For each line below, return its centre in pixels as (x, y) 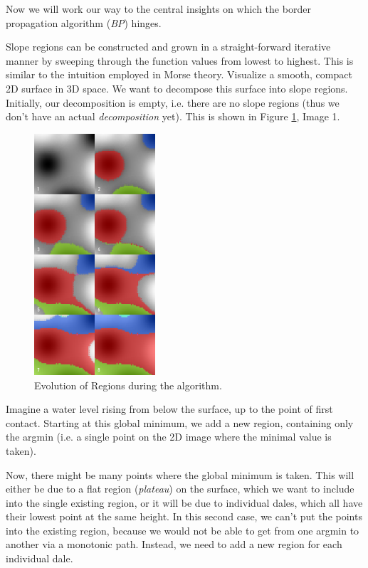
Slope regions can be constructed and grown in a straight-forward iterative (168, 47)
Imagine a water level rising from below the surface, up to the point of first (169, 409)
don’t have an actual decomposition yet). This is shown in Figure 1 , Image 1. (173, 116)
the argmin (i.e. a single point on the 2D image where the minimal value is (169, 437)
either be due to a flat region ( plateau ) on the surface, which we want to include (180, 489)
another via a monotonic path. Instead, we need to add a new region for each (174, 544)
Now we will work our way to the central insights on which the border (158, 9)
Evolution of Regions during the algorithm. (128, 385)
